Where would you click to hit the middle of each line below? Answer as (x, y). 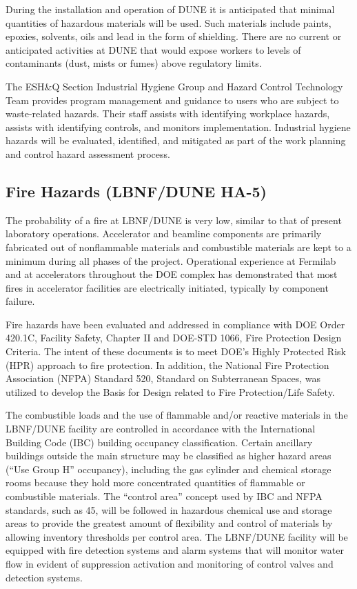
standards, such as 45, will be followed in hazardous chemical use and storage (169, 509)
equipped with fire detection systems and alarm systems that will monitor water (175, 550)
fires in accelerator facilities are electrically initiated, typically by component (167, 287)
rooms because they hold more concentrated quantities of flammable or (155, 482)
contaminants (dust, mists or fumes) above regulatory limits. (134, 63)
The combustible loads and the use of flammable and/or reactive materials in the (177, 415)
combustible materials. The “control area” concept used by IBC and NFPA (164, 496)
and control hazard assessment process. (88, 153)
